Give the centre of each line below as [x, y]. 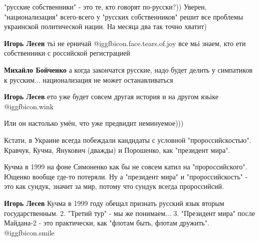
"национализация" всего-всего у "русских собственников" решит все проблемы [124, 16]
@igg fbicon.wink [29, 106]
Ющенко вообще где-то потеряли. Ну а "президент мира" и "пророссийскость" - [126, 176]
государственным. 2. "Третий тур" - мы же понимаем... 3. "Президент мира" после [129, 213]
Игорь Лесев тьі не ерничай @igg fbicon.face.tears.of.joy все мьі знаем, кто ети [125, 43]
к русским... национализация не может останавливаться [89, 79]
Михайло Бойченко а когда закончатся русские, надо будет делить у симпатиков [128, 69]
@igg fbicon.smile [29, 232]
